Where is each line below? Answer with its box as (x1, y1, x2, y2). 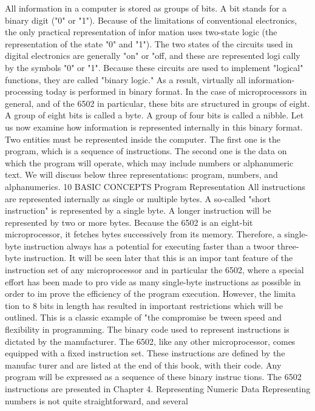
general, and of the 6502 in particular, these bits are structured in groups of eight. (5, 97, 310, 109)
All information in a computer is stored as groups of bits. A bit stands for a (5, 2, 286, 14)
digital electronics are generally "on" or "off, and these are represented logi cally (5, 49, 300, 62)
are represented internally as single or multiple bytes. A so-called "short (5, 192, 271, 205)
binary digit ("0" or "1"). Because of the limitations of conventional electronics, (5, 13, 297, 26)
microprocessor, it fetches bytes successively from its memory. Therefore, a (5, 228, 282, 240)
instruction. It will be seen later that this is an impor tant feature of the (24, 251, 293, 264)
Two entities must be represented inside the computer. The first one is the (5, 132, 281, 145)
